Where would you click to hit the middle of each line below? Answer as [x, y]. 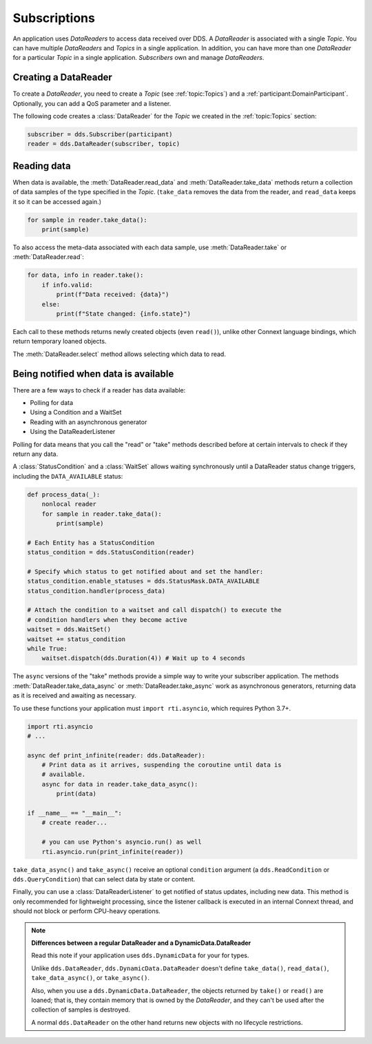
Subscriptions [54, 18]
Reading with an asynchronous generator [89, 422]
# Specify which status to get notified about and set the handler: [145, 571]
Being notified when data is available [93, 374]
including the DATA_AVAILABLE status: [68, 476]
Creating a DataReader [63, 77]
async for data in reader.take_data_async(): [120, 784]
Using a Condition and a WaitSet [76, 413]
